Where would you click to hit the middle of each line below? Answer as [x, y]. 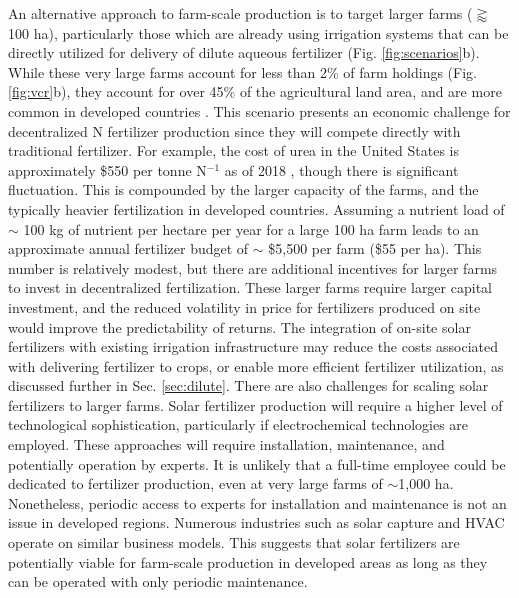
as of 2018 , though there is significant [341, 169]
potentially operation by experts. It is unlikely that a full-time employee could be [257, 463]
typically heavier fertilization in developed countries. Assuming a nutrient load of [256, 208]
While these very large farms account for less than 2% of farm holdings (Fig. [242, 71]
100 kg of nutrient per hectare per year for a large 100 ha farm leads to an [251, 228]
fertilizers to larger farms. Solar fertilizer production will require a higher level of [255, 404]
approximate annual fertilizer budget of [128, 248]
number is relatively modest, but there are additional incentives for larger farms [253, 267]
